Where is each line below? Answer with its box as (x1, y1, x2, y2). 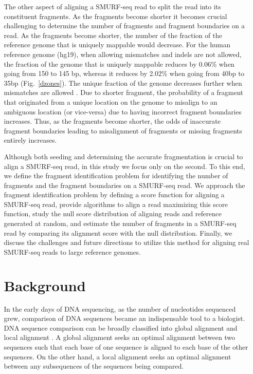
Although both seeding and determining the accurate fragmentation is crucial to (4, 151, 243, 161)
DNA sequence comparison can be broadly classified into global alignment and (4, 322, 237, 333)
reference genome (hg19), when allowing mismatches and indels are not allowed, (4, 49, 242, 59)
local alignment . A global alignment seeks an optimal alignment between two (4, 332, 235, 342)
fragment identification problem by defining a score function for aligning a (4, 189, 225, 200)
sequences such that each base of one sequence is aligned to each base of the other (4, 341, 248, 352)
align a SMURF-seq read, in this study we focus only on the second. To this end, (4, 161, 245, 171)
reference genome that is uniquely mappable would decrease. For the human (4, 39, 231, 50)
